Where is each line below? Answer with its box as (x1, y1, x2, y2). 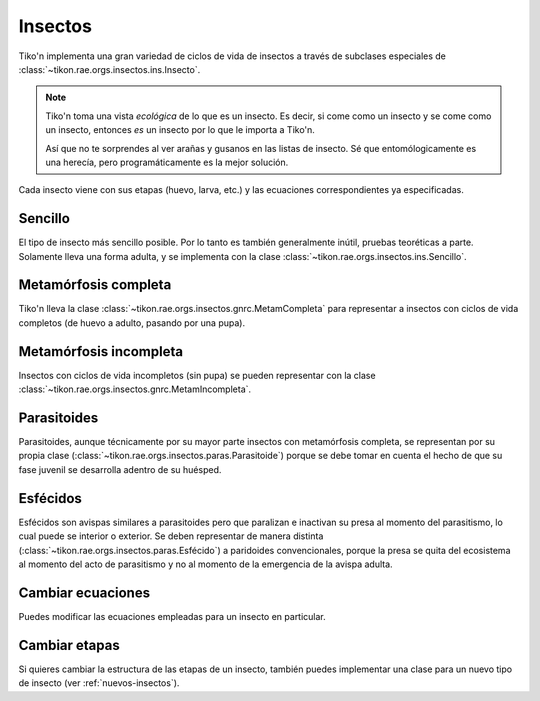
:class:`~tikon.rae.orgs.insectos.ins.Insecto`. (18, 63, 201, 75)
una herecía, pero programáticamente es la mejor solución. (45, 156, 289, 168)
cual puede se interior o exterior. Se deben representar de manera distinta (18, 530, 324, 542)
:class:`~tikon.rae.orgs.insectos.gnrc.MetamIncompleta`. (18, 383, 252, 395)
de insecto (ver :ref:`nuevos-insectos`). (18, 677, 180, 689)
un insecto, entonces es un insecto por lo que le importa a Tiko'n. (45, 124, 315, 136)
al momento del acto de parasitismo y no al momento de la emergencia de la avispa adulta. (18, 558, 394, 570)
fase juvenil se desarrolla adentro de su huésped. (18, 463, 222, 475)
